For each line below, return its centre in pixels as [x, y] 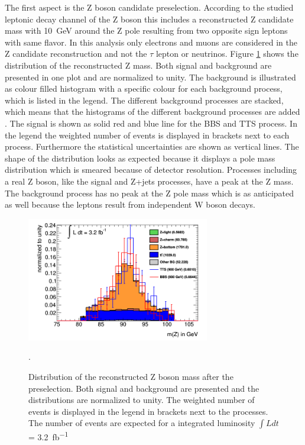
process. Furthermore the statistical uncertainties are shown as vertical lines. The [152, 146]
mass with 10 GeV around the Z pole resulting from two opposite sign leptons [146, 30]
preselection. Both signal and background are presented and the [144, 388]
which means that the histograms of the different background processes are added [152, 112]
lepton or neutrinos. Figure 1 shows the [227, 54]
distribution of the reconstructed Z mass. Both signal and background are [138, 65]
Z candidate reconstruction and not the [76, 54]
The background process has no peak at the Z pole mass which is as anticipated [150, 193]
